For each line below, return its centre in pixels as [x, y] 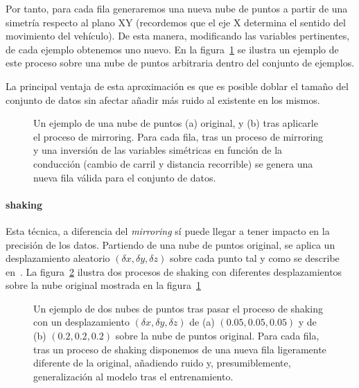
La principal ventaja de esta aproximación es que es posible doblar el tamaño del [177, 86]
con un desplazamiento [81, 322]
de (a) [202, 322]
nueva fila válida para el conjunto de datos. [125, 177]
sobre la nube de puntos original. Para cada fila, [217, 336]
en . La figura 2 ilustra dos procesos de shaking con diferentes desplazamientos [174, 271]
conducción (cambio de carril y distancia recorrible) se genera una [173, 163]
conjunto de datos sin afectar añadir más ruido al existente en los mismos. [163, 99]
